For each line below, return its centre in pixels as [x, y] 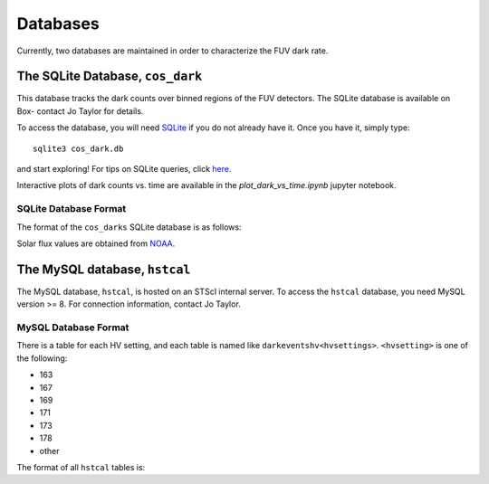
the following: [42, 358]
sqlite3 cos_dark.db [78, 148]
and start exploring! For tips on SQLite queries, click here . [124, 169]
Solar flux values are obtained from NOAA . [96, 243]
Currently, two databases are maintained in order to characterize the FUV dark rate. [173, 51]
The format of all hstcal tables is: [81, 467]
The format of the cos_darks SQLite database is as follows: [129, 227]
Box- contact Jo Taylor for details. [80, 111]
